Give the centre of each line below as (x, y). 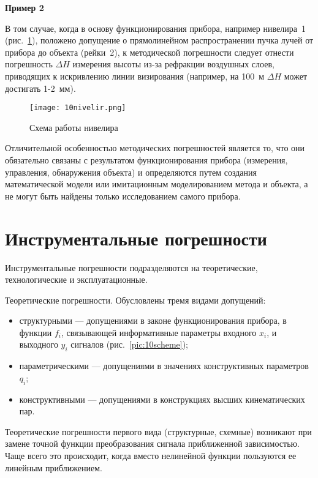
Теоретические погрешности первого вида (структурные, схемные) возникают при (158, 431)
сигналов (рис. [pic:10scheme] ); (129, 344)
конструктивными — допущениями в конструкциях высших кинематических (162, 399)
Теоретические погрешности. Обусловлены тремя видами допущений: (135, 300)
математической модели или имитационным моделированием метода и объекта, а (157, 184)
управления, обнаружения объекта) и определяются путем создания (131, 172)
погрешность (29, 64)
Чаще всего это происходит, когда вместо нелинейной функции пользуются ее (151, 456)
